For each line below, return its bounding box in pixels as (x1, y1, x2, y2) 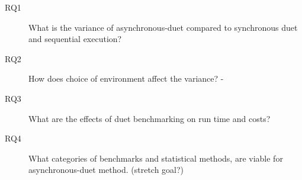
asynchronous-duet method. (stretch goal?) (28, 163, 184, 176)
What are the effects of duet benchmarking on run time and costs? (28, 112, 271, 124)
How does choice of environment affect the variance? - (28, 72, 224, 85)
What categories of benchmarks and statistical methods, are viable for (28, 152, 283, 164)
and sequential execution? (28, 33, 122, 45)
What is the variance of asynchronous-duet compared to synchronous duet (28, 21, 298, 33)
